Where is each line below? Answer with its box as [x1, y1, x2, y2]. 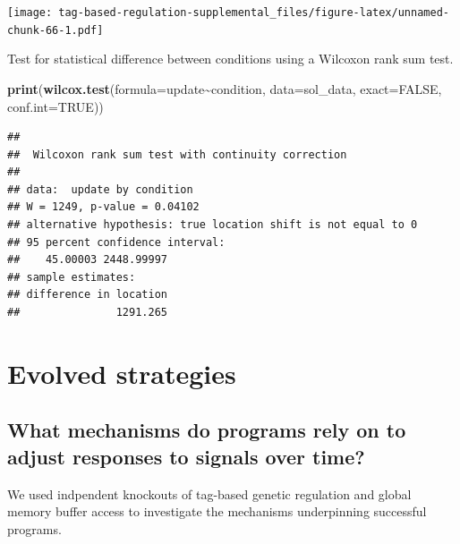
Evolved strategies [7, 354, 236, 391]
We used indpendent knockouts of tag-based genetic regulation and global [7, 484, 412, 503]
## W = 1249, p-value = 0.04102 [7, 200, 200, 214]
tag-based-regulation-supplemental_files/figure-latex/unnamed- [58, 6, 449, 19]
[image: [7, 6, 53, 19]
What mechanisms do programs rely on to [7, 416, 406, 444]
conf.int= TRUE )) [7, 97, 104, 115]
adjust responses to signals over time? [7, 442, 365, 470]
